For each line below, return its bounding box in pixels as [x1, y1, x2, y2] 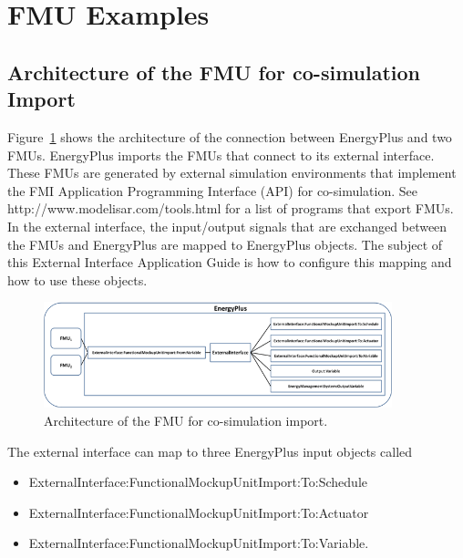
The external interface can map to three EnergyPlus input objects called [7, 441, 413, 460]
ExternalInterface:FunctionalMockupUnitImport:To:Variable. [28, 533, 369, 553]
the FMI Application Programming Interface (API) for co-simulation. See [7, 181, 418, 200]
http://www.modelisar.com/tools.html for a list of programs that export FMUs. [7, 199, 454, 218]
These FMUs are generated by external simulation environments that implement [7, 163, 457, 182]
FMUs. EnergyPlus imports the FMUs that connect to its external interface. [7, 145, 435, 164]
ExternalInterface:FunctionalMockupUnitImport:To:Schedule [28, 472, 368, 491]
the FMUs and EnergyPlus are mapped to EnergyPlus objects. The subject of [7, 234, 443, 253]
